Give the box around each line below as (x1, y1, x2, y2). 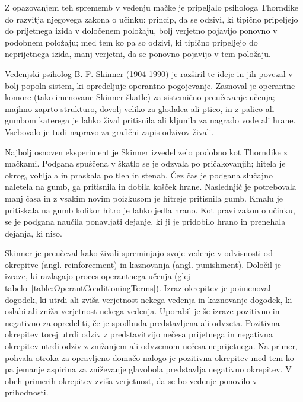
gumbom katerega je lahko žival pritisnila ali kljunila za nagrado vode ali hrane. (5, 114, 296, 126)
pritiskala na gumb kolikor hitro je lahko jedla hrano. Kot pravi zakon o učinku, (5, 203, 295, 216)
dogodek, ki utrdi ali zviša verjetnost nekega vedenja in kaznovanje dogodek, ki (5, 293, 292, 305)
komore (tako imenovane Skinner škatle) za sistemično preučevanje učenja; (5, 91, 275, 103)
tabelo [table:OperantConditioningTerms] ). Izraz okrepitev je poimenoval (5, 282, 271, 294)
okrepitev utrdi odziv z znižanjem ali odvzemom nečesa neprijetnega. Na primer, (5, 340, 298, 352)
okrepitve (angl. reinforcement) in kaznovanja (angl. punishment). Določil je (5, 258, 281, 270)
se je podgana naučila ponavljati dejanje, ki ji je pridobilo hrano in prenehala (5, 215, 286, 228)
